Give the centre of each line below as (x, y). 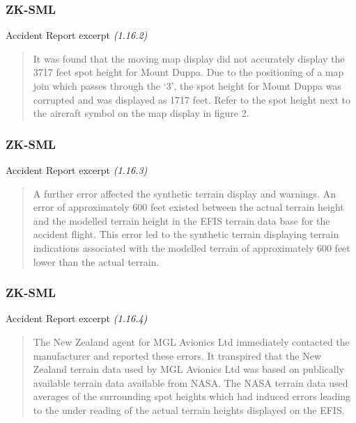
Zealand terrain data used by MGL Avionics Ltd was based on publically (188, 369)
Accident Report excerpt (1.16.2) (77, 35)
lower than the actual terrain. (96, 261)
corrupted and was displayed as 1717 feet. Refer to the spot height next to (192, 99)
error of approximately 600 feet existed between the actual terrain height (188, 207)
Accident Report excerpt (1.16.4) (77, 318)
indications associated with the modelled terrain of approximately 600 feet (192, 247)
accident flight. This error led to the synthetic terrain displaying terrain (186, 234)
